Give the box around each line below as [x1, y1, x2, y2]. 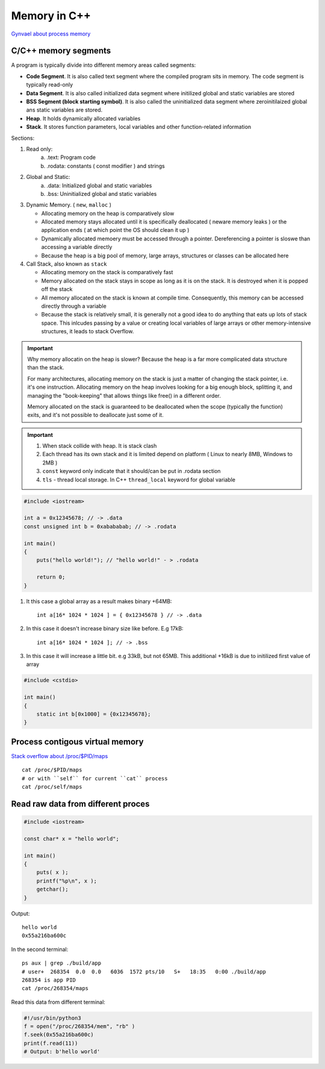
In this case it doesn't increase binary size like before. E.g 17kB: [26, 625, 184, 632]
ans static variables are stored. [26, 106, 103, 114]
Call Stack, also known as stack [26, 260, 108, 268]
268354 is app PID [22, 976, 76, 983]
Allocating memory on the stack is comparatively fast [41, 269, 173, 276]
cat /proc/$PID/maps [22, 766, 82, 774]
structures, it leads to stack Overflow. [41, 328, 134, 335]
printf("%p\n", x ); [36, 877, 97, 884]
